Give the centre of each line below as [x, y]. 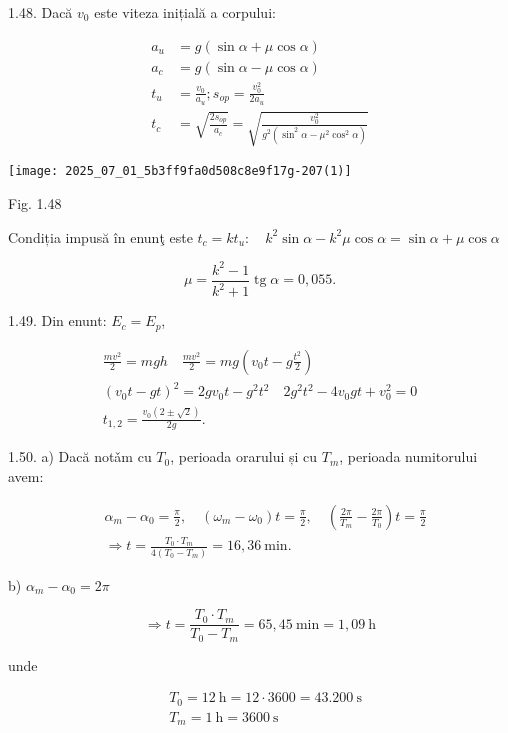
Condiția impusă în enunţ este [100, 236]
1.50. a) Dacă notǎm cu [80, 456]
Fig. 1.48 [35, 203]
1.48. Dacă [40, 12]
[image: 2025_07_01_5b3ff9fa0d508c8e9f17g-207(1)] [180, 171]
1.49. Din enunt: [57, 320]
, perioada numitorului [408, 456]
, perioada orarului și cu [244, 456]
